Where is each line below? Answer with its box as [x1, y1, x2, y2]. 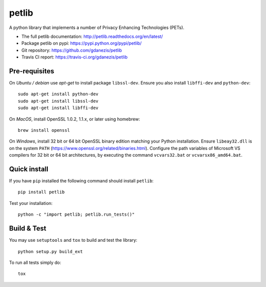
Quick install [9, 165, 49, 173]
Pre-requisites [9, 67, 54, 75]
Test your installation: [9, 200, 53, 206]
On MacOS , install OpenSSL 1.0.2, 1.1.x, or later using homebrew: [9, 116, 140, 122]
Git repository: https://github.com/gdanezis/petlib [21, 47, 122, 53]
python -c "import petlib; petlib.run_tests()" [18, 212, 135, 217]
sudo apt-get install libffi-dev [18, 105, 99, 111]
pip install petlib [18, 189, 65, 195]
